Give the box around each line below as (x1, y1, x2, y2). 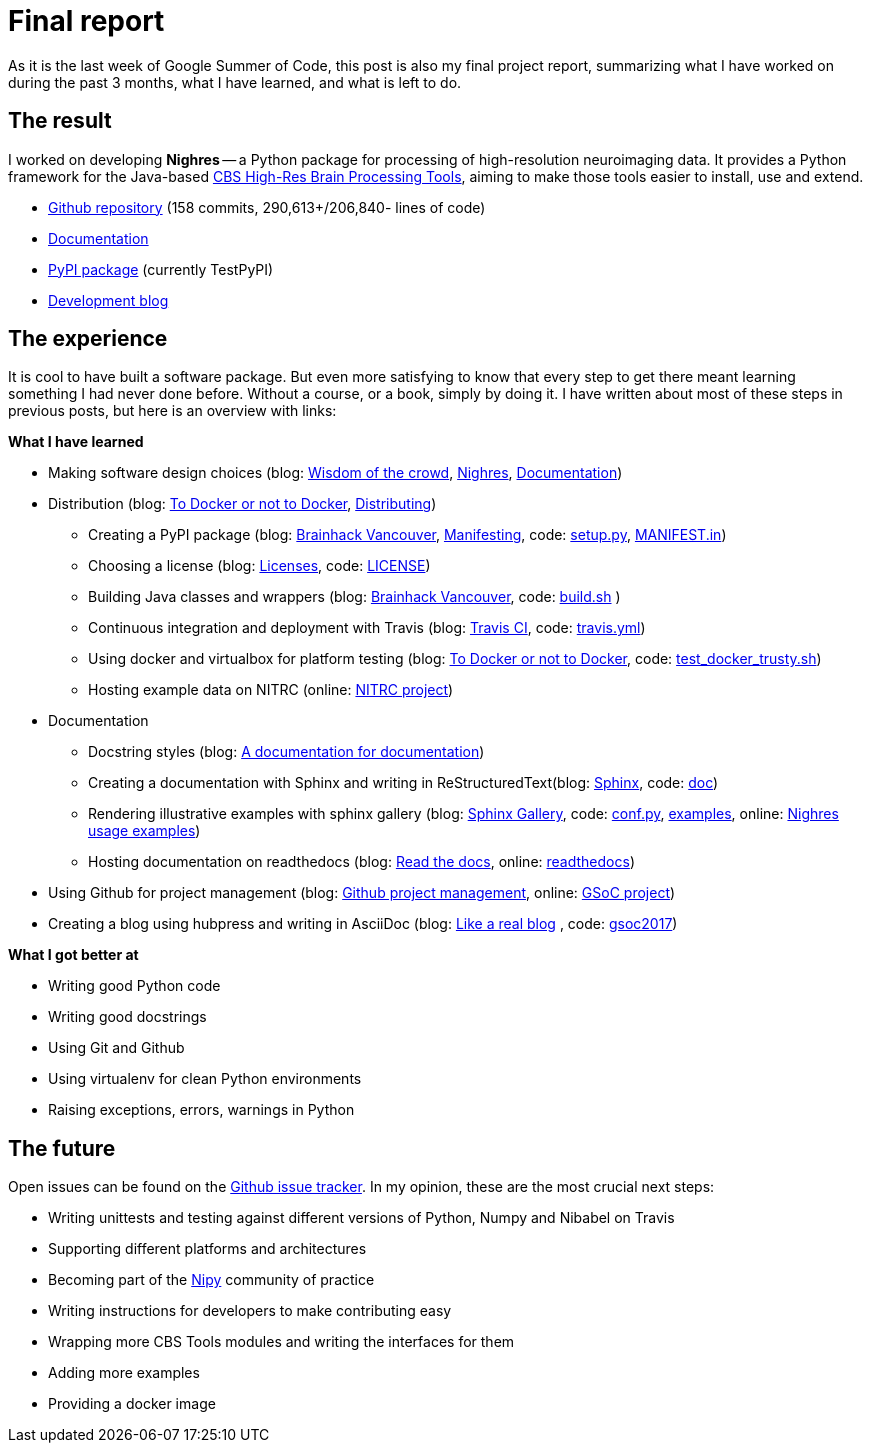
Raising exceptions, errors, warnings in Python (48, 1101, 355, 1119)
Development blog (48, 291, 169, 309)
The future (8, 1135, 116, 1161)
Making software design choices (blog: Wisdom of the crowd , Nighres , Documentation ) (48, 464, 623, 482)
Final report (8, 4, 165, 38)
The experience (8, 326, 168, 352)
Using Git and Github (48, 1039, 185, 1057)
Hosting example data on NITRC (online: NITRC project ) (88, 681, 454, 699)
